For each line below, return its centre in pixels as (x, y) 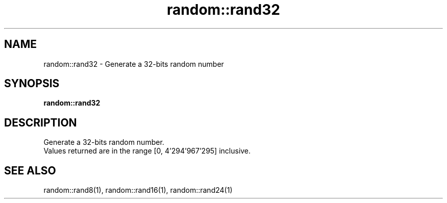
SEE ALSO (30, 170)
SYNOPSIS (32, 84)
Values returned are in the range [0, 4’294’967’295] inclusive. (147, 151)
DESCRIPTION (41, 122)
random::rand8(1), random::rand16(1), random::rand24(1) (138, 190)
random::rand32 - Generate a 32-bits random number (134, 64)
